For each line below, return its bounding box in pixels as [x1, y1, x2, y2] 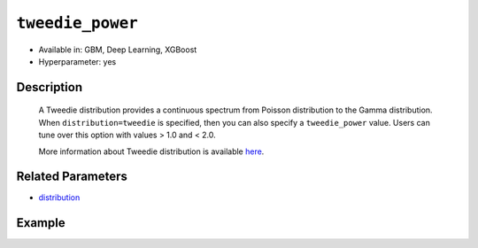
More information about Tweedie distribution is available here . [38, 146, 265, 157]
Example [16, 215, 66, 230]
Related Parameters [16, 169, 128, 184]
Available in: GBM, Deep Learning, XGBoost [38, 44, 197, 55]
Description [16, 80, 83, 95]
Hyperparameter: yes [38, 56, 117, 66]
